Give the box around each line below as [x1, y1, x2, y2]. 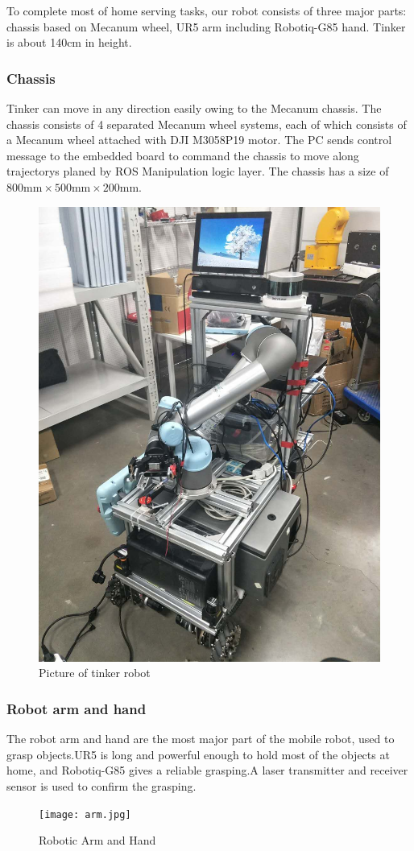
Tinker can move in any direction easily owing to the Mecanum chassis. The [6, 100, 382, 116]
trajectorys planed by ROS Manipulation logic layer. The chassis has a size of [6, 163, 389, 180]
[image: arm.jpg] [39, 808, 131, 820]
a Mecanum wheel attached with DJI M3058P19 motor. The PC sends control [6, 131, 392, 148]
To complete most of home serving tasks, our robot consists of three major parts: [6, 2, 407, 19]
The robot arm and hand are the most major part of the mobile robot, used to [6, 730, 395, 747]
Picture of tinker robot [39, 664, 151, 681]
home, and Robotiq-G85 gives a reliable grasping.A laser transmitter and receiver [6, 762, 408, 779]
